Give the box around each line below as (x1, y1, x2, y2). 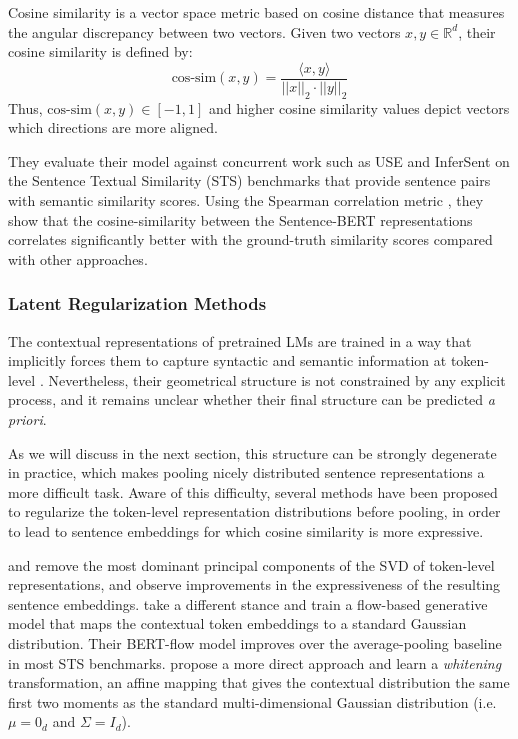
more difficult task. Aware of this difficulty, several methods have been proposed (8, 481, 498, 502)
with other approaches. (8, 248, 148, 269)
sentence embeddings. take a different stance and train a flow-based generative (8, 593, 488, 614)
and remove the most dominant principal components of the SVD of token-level (8, 554, 495, 575)
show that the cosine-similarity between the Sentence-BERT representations (8, 209, 473, 230)
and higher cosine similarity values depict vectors (208, 97, 510, 118)
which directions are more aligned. (8, 117, 218, 138)
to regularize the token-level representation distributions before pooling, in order (8, 501, 501, 522)
